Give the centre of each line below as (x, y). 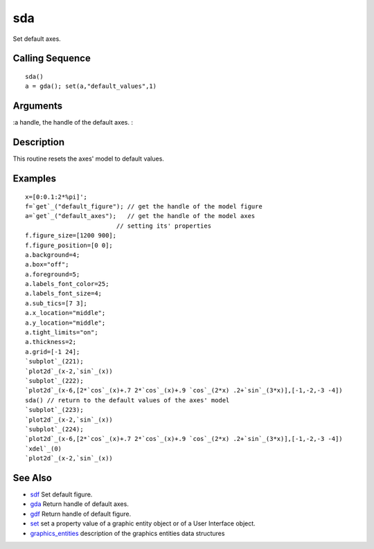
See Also (32, 478)
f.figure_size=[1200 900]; (71, 236)
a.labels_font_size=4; (64, 294)
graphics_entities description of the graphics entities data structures (127, 533)
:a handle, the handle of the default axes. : (73, 123)
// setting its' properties (163, 226)
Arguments (38, 106)
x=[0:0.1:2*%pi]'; (56, 197)
